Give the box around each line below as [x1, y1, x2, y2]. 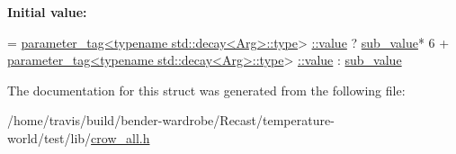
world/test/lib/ [7, 128, 92, 147]
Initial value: [7, 3, 87, 21]
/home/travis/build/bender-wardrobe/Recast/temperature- [7, 111, 335, 130]
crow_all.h [91, 128, 150, 147]
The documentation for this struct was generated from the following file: [7, 80, 406, 99]
